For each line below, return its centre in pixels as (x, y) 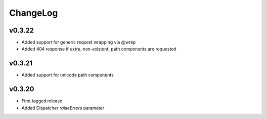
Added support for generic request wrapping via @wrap (79, 42)
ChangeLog (33, 13)
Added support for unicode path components (67, 75)
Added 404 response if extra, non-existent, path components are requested (99, 49)
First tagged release (42, 101)
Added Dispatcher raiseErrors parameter (63, 108)
